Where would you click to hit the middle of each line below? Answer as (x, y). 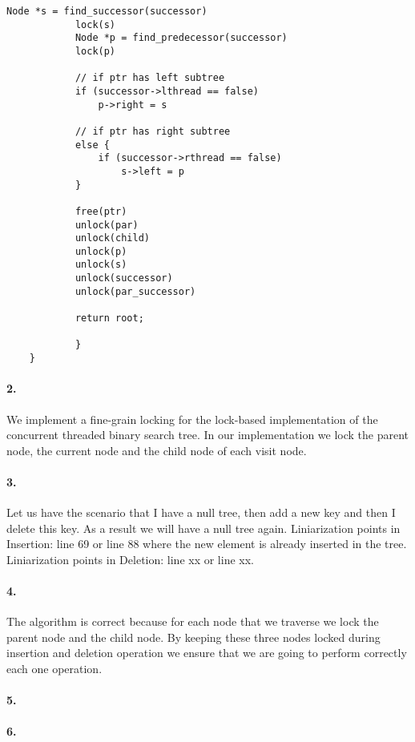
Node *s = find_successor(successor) (107, 11)
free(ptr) (101, 211)
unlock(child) (112, 238)
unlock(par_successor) (135, 291)
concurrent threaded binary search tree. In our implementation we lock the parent (208, 435)
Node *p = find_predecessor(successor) (181, 38)
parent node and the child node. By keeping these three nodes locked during (193, 637)
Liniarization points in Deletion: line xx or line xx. (130, 559)
